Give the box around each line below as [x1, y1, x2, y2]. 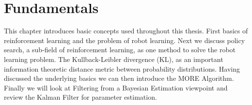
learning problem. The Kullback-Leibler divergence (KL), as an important [4, 54, 223, 64]
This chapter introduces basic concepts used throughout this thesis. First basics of [4, 26, 248, 36]
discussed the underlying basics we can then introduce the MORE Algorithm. [4, 73, 234, 83]
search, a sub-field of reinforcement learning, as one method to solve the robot [4, 45, 236, 55]
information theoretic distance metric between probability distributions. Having [4, 63, 240, 74]
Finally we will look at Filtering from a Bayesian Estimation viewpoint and [4, 82, 228, 92]
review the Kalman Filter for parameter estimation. [4, 92, 157, 102]
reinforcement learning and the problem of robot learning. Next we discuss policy [4, 35, 245, 45]
